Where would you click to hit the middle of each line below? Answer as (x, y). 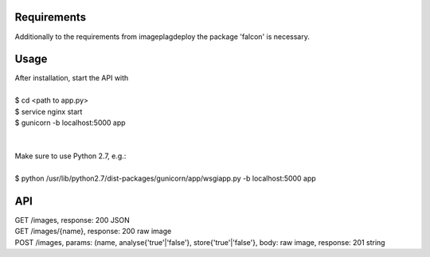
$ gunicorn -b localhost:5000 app (70, 123)
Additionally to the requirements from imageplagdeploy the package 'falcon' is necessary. (162, 37)
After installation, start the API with (72, 78)
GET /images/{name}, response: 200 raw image (93, 232)
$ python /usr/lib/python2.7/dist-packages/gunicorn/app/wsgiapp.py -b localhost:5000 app (165, 178)
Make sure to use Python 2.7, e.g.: (70, 156)
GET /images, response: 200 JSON (72, 220)
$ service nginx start (49, 111)
